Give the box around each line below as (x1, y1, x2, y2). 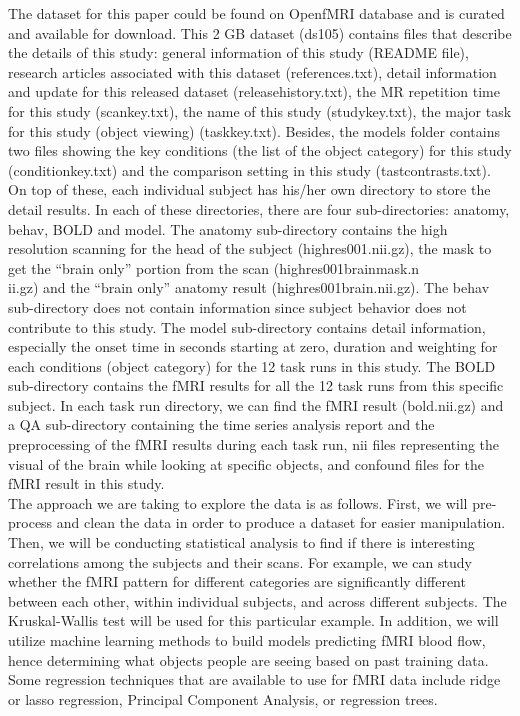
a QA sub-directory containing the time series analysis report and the (8, 414, 435, 435)
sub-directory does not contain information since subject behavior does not (8, 296, 467, 317)
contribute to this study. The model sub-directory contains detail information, (8, 316, 486, 337)
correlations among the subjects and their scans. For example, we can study (8, 551, 472, 572)
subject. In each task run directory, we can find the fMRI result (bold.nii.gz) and (8, 394, 504, 415)
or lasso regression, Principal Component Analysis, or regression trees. (8, 688, 438, 709)
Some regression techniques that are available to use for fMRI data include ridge (8, 669, 501, 690)
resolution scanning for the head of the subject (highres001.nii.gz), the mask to (8, 238, 492, 259)
